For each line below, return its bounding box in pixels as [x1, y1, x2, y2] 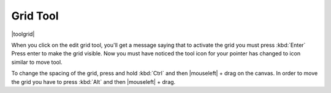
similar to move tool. [11, 58, 63, 66]
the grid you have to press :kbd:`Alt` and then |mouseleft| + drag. [11, 78, 176, 85]
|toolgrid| [11, 30, 35, 38]
